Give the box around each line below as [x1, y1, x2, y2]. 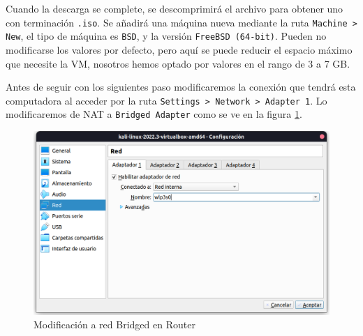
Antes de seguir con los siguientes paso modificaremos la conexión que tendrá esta [6, 79, 356, 94]
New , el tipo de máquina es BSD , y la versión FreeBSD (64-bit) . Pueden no [6, 29, 327, 43]
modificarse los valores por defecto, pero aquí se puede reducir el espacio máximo [6, 42, 353, 56]
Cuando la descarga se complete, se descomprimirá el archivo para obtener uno [6, 1, 343, 15]
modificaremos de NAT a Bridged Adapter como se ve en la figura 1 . [6, 107, 302, 121]
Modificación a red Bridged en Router [34, 317, 195, 332]
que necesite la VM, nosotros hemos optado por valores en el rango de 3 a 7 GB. [6, 56, 350, 70]
